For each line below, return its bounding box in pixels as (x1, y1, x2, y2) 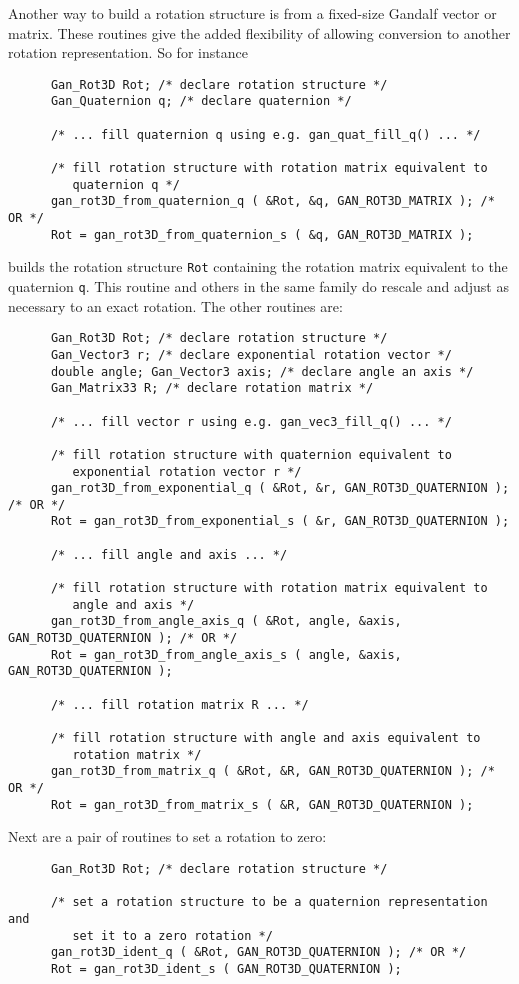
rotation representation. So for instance (8, 42, 248, 63)
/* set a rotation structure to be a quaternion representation (50, 895, 488, 910)
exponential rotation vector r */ (72, 464, 302, 479)
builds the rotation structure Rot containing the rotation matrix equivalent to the (8, 256, 508, 277)
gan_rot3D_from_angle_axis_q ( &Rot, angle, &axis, (50, 614, 402, 629)
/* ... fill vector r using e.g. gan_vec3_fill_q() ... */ (50, 414, 452, 429)
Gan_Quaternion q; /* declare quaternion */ (50, 94, 352, 109)
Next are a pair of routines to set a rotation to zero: (8, 826, 327, 847)
